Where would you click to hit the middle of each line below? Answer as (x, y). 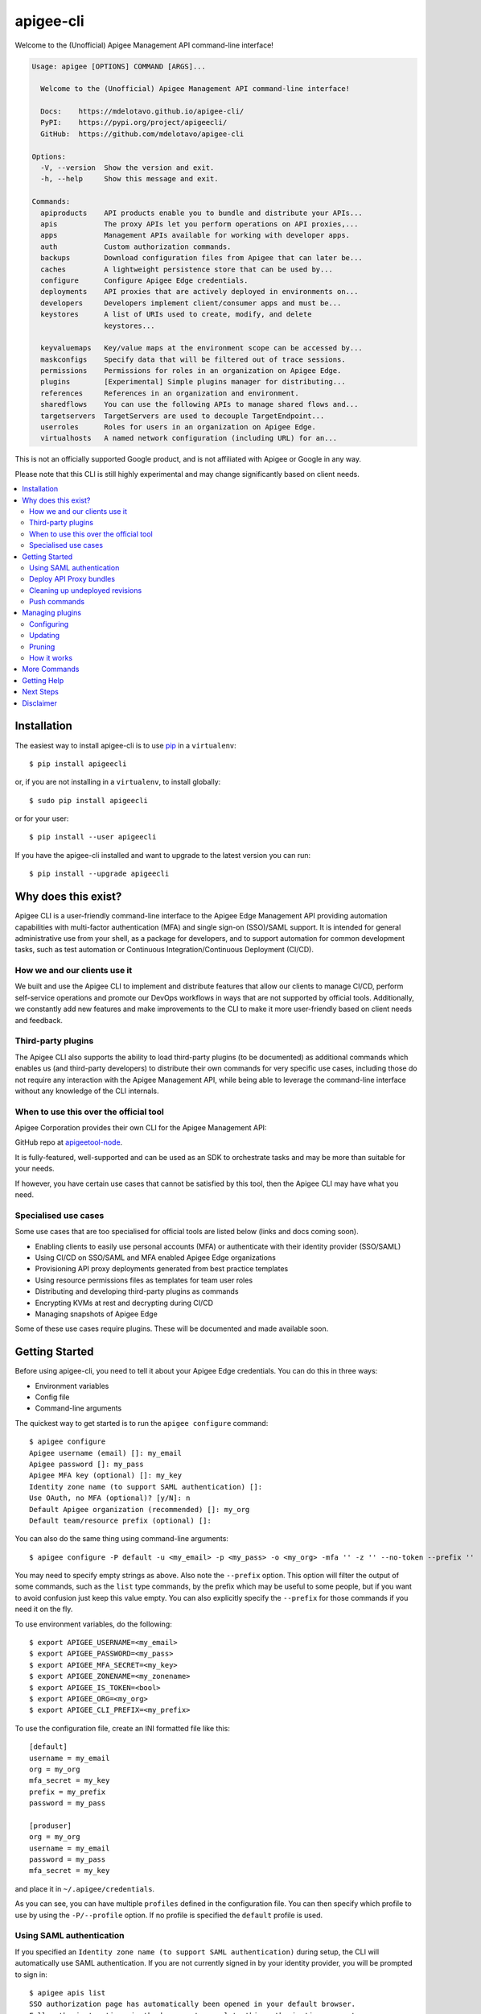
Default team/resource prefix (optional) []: (121, 1520)
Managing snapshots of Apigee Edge (97, 1314)
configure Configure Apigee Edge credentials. (144, 280)
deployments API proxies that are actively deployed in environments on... (199, 292)
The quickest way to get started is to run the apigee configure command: (142, 1423)
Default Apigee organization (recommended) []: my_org (140, 1509)
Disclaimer (40, 703)
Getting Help (43, 680)
